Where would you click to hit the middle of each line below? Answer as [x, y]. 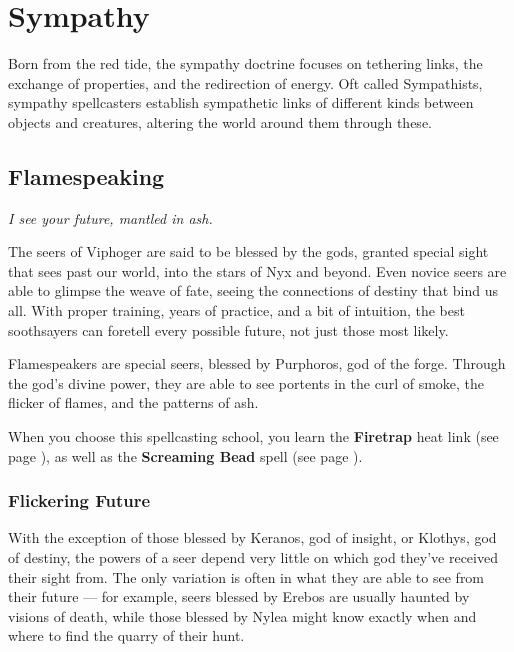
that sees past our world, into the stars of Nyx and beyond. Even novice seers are [257, 270]
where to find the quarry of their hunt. [126, 635]
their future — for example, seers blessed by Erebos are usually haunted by [239, 596]
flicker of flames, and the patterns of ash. [133, 402]
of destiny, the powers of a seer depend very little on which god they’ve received [253, 557]
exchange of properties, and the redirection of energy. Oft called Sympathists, [245, 82]
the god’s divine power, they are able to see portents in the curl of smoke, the [246, 382]
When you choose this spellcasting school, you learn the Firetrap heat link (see [253, 436]
